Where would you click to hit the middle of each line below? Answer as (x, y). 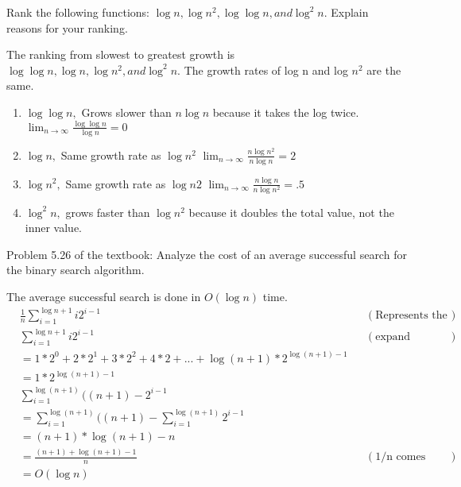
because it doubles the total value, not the (291, 212)
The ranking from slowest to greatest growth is (121, 54)
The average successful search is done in (104, 297)
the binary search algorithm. (76, 270)
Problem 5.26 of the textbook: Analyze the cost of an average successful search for (207, 254)
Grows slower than (126, 112)
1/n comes (401, 457)
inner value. (54, 228)
